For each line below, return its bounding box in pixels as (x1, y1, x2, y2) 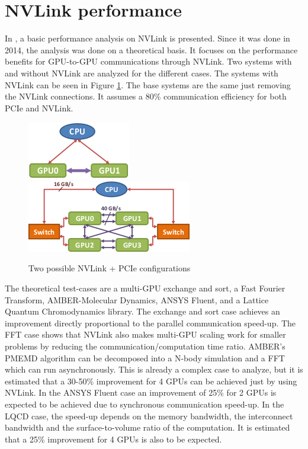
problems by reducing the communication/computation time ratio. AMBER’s (5, 340, 285, 352)
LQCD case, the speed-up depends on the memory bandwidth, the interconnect (5, 409, 293, 422)
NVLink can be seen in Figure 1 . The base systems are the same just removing (5, 78, 291, 91)
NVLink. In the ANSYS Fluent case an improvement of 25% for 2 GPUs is (5, 386, 277, 399)
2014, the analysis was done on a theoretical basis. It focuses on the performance (5, 43, 298, 56)
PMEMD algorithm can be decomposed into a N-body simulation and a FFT (5, 351, 285, 364)
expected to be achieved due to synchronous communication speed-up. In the (5, 398, 284, 410)
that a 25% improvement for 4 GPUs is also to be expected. (5, 432, 222, 445)
